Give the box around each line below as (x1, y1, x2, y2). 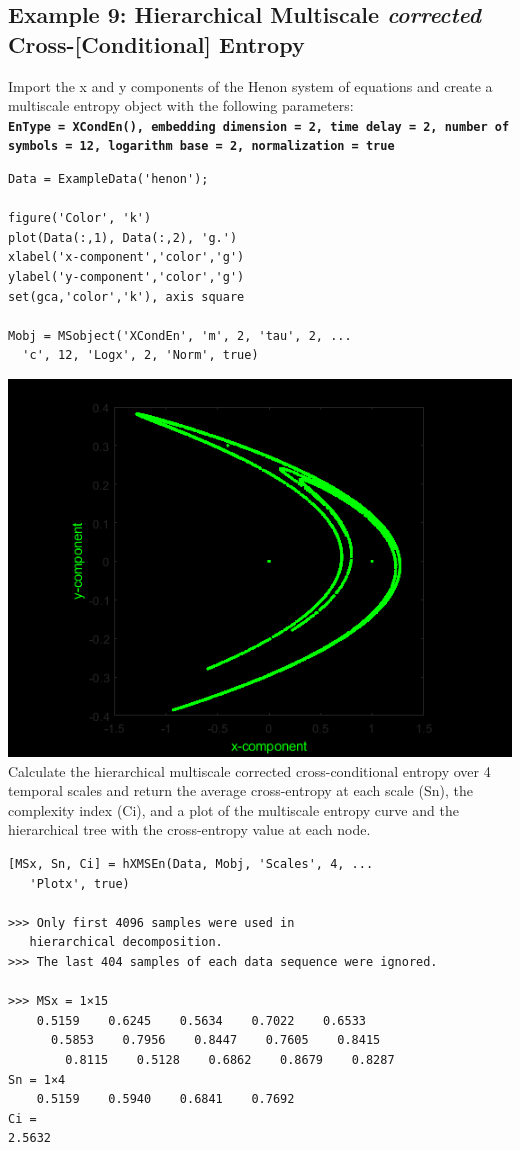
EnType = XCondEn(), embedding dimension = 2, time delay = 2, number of (8, 119, 510, 134)
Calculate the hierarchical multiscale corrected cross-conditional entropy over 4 (8, 760, 491, 781)
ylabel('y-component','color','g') (8, 270, 245, 285)
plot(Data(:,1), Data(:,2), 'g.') (8, 230, 238, 245)
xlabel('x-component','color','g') (8, 250, 245, 265)
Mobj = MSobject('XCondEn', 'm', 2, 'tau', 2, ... (8, 328, 352, 343)
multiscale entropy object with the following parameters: (8, 95, 354, 116)
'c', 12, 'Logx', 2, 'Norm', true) (22, 348, 259, 363)
